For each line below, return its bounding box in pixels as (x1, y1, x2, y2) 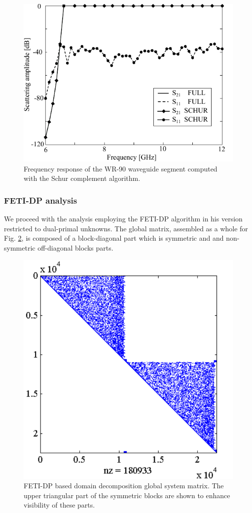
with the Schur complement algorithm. (24, 173, 141, 183)
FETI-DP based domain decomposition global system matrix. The (24, 480, 224, 491)
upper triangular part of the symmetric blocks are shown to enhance (24, 490, 230, 500)
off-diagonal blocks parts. (37, 243, 113, 253)
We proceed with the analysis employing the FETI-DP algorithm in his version (4, 214, 243, 224)
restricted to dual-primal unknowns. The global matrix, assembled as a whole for (4, 223, 248, 233)
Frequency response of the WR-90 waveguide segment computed (24, 163, 217, 173)
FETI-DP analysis (4, 194, 77, 206)
